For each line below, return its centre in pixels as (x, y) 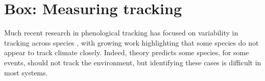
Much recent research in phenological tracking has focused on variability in (121, 33)
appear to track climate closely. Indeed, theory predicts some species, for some (127, 52)
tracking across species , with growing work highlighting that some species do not (131, 42)
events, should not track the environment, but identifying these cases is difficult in (133, 62)
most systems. (26, 72)
